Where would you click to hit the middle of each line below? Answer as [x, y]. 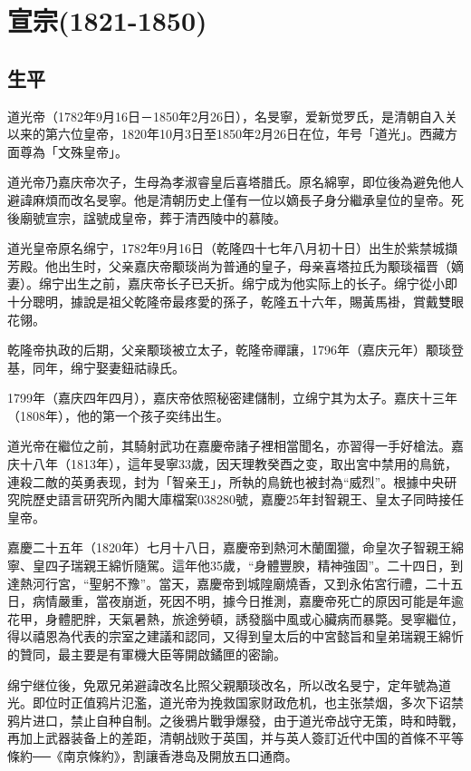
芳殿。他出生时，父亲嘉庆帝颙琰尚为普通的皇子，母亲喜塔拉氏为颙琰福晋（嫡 [235, 265]
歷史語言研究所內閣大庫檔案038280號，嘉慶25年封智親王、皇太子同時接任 [248, 499]
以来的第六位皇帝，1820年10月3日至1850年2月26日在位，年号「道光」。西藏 [226, 134]
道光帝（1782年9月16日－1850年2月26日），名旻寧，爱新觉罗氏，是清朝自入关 [232, 116]
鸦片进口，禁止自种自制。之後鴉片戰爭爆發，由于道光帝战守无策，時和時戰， [235, 720]
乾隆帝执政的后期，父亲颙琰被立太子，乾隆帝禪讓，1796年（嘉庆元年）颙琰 [229, 350]
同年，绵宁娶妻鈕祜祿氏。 [108, 367]
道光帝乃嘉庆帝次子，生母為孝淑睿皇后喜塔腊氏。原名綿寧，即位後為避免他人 [235, 182]
